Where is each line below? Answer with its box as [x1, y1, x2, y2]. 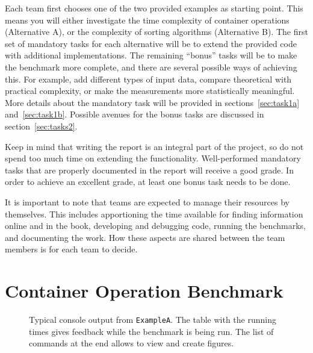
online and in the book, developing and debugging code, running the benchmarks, [5, 219, 306, 232]
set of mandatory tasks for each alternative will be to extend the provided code [5, 37, 297, 49]
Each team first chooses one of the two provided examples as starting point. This [5, 2, 303, 14]
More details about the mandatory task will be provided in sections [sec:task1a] [5, 96, 300, 108]
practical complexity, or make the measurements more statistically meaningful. [5, 84, 295, 97]
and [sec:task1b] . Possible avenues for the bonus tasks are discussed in [5, 108, 264, 120]
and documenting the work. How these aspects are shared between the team [5, 231, 285, 243]
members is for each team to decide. [5, 243, 138, 255]
